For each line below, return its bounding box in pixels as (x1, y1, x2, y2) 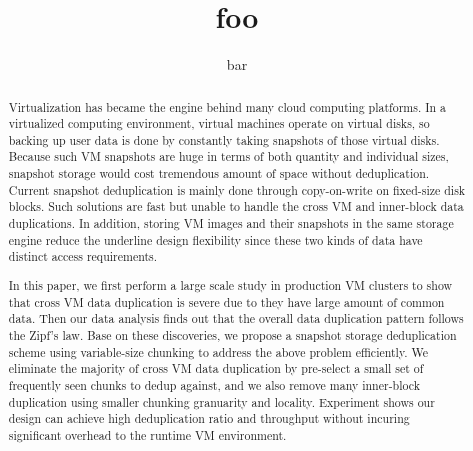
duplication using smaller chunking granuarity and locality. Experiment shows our (8, 393, 435, 410)
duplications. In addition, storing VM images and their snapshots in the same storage (8, 215, 454, 232)
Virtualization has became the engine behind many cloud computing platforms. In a (8, 98, 447, 115)
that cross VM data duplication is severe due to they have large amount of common (8, 293, 445, 310)
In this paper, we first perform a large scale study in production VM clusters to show (8, 276, 453, 293)
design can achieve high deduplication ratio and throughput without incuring (8, 410, 410, 427)
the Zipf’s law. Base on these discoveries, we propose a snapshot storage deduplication (8, 326, 457, 343)
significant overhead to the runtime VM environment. (8, 426, 287, 443)
